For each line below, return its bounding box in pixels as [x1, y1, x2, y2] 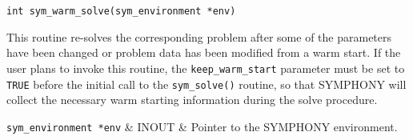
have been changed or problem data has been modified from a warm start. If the [6, 44, 401, 61]
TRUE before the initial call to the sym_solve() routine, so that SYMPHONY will [6, 75, 407, 92]
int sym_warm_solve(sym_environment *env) [6, 6, 236, 17]
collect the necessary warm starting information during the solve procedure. [6, 91, 378, 108]
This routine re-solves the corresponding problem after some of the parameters [6, 28, 392, 45]
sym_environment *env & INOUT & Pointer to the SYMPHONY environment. [6, 118, 398, 134]
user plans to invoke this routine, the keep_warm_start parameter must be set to [6, 59, 405, 76]
